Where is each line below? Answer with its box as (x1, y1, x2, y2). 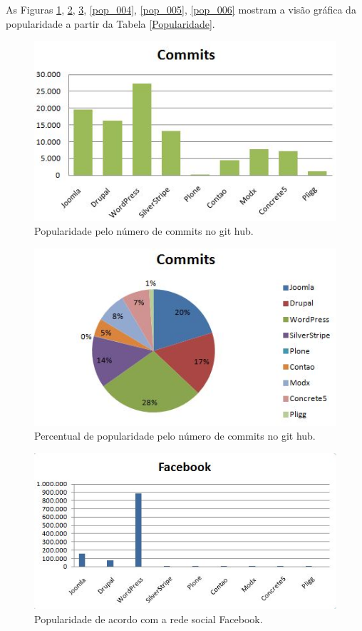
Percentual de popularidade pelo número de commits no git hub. (34, 428, 316, 443)
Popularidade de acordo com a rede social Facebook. (34, 612, 263, 627)
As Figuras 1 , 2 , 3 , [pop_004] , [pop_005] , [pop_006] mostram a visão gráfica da (6, 2, 356, 16)
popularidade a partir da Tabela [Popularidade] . (6, 16, 215, 31)
